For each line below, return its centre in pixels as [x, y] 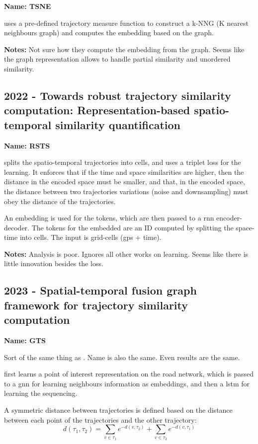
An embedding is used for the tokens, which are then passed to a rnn [109, 218]
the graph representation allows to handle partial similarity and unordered [117, 59]
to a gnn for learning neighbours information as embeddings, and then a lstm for [127, 383]
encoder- [229, 218]
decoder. [17, 227]
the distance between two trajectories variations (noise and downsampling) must [126, 191]
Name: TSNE [28, 6]
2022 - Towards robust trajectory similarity [118, 95]
